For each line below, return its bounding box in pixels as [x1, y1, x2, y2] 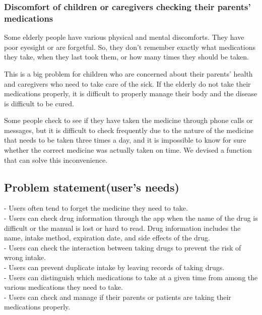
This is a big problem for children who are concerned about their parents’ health [4, 68, 253, 79]
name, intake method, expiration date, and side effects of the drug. [4, 232, 210, 243]
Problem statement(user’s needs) [4, 179, 179, 195]
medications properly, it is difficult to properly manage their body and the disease [4, 88, 257, 99]
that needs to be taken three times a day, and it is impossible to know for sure [4, 135, 246, 145]
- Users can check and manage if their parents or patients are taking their [4, 291, 231, 302]
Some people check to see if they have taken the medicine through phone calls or [4, 115, 253, 125]
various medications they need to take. [4, 282, 123, 292]
